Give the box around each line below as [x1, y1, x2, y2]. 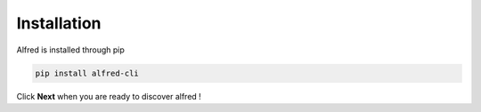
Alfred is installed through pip [16, 44, 125, 55]
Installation [16, 13, 102, 33]
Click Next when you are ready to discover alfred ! [16, 91, 202, 101]
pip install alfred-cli [35, 68, 140, 78]
